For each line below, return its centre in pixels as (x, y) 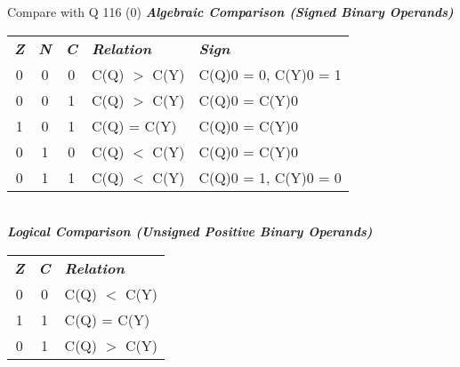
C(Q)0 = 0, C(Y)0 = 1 (270, 74)
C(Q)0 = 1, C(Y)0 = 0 (270, 177)
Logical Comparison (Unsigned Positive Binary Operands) (190, 231)
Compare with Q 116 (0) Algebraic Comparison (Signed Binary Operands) (230, 12)
